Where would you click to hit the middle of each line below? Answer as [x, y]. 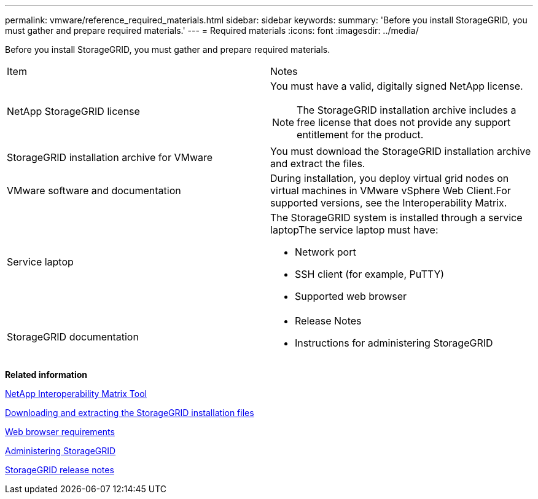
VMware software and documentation [94, 191]
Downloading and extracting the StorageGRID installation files [130, 413]
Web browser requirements [60, 432]
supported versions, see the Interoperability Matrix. [389, 203]
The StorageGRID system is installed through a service [396, 218]
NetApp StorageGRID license [73, 111]
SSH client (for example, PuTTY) [370, 274]
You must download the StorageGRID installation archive [401, 151]
